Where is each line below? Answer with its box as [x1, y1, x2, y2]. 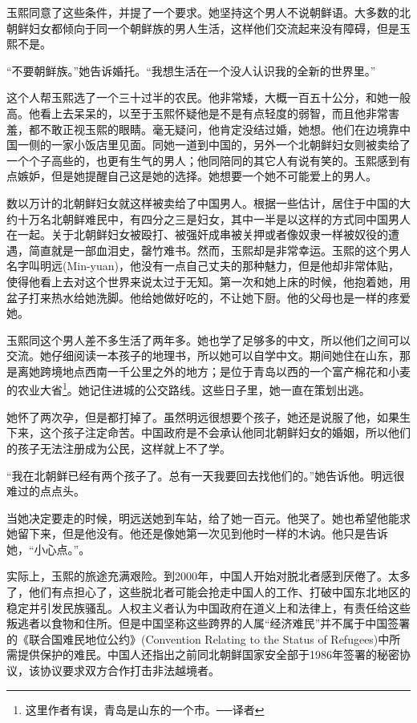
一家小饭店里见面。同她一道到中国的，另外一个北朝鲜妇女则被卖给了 [51, 136, 411, 153]
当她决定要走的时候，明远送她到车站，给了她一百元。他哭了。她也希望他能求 [6, 509, 411, 526]
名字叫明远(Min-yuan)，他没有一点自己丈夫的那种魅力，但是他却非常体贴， [6, 257, 400, 274]
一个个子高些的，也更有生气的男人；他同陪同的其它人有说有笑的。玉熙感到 [6, 151, 399, 168]
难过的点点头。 [6, 483, 85, 499]
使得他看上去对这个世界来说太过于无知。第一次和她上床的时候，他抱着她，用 [6, 273, 411, 289]
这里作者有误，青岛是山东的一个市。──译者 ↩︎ [25, 701, 265, 717]
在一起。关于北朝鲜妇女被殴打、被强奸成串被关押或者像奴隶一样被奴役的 [6, 226, 388, 243]
